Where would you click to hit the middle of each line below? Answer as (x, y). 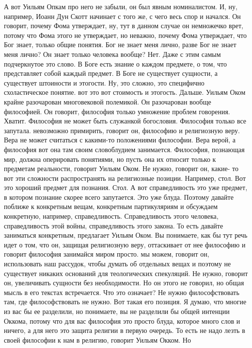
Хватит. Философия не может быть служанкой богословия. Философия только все (125, 121)
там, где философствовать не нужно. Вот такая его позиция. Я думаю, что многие (125, 302)
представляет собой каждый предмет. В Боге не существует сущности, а (111, 73)
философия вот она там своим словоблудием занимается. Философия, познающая (124, 149)
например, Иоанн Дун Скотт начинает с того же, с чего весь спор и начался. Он (122, 16)
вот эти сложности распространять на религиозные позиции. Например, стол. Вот (125, 178)
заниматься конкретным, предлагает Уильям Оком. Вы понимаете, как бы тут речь (126, 235)
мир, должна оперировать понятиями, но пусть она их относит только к (110, 159)
